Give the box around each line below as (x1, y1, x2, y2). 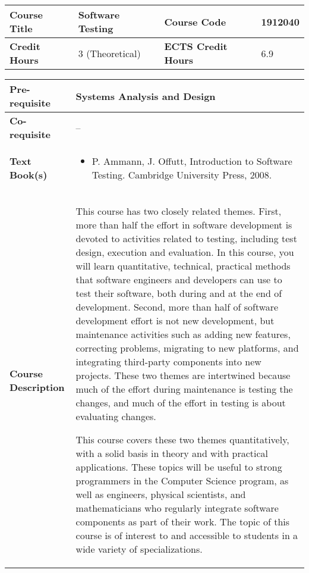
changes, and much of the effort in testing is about (75, 396, 286, 409)
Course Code (164, 14, 226, 29)
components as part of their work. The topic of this (75, 515, 290, 528)
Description (10, 380, 65, 394)
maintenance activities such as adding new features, (75, 327, 291, 341)
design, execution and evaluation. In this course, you (75, 245, 294, 259)
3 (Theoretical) (78, 46, 141, 60)
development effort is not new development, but (75, 314, 275, 327)
